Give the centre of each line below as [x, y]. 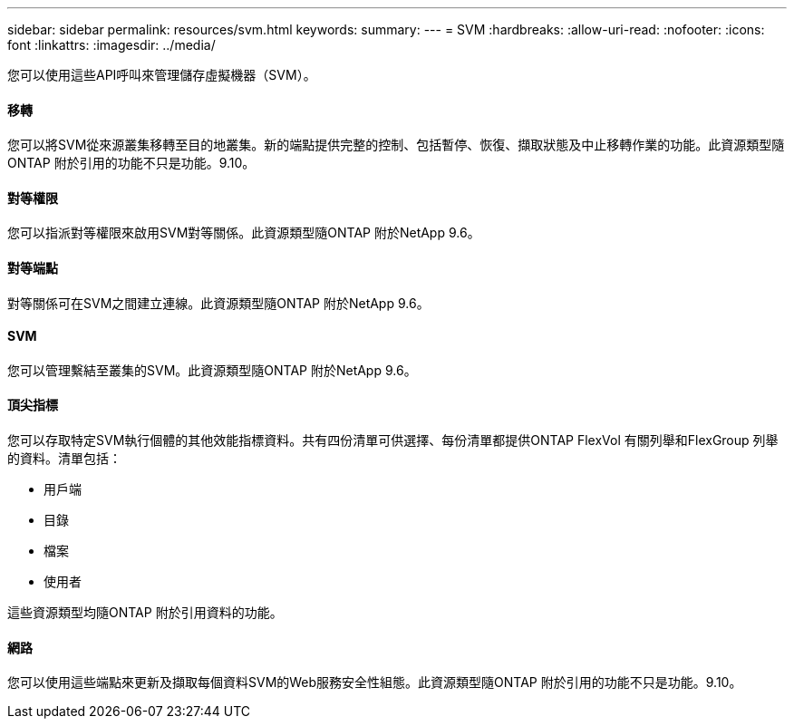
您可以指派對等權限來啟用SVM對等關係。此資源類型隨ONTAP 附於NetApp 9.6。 [244, 233]
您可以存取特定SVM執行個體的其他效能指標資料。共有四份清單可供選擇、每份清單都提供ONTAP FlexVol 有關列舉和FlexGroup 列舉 [393, 440]
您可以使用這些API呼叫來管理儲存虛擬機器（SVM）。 [162, 75]
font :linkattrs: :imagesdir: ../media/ [111, 45]
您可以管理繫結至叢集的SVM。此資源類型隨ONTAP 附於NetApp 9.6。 [212, 370]
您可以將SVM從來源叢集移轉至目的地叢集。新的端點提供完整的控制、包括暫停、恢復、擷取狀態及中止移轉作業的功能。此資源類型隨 [396, 145]
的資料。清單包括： [64, 459]
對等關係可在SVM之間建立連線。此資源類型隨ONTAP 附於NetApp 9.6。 [218, 303]
